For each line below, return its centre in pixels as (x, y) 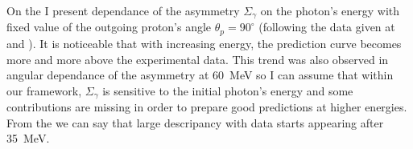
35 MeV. (28, 138)
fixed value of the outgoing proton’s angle (109, 27)
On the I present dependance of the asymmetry (123, 10)
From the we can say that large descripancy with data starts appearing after (195, 122)
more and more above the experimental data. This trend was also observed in (198, 59)
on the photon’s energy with (330, 10)
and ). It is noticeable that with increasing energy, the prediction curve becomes (204, 43)
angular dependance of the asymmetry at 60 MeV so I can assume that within (200, 75)
